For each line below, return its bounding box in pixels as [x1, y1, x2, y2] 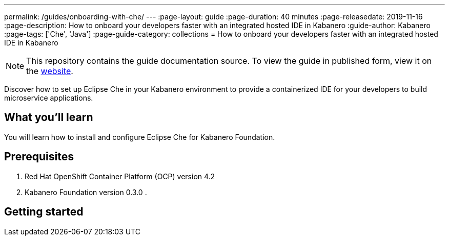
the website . [26, 66, 73, 76]
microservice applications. [4, 93, 93, 102]
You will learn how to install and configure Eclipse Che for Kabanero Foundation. [4, 132, 275, 141]
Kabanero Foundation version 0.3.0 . [25, 187, 147, 197]
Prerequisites [4, 150, 74, 163]
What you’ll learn [4, 111, 93, 124]
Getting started [4, 205, 84, 219]
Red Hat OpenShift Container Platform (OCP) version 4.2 [25, 172, 215, 181]
